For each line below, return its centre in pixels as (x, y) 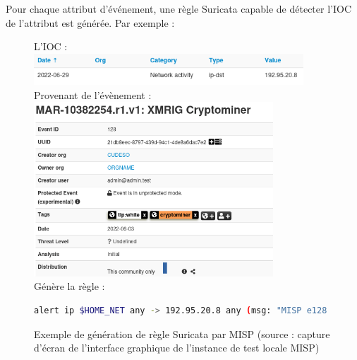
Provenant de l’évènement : (93, 94)
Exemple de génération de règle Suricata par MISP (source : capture (182, 333)
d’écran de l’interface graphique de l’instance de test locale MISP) (177, 348)
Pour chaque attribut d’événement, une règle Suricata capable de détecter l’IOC (178, 8)
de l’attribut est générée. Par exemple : (90, 22)
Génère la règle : (69, 286)
